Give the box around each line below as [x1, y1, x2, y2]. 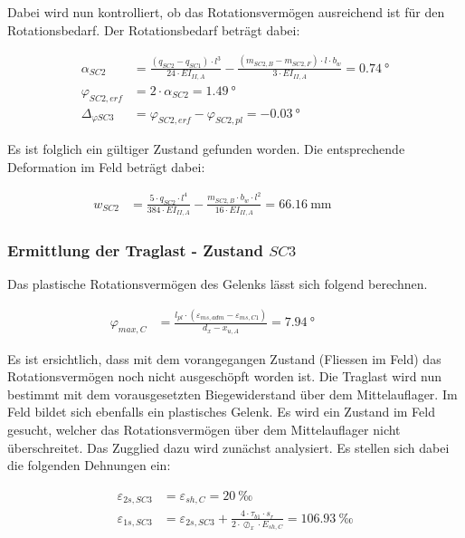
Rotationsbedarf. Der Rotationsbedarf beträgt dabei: [7, 20, 300, 39]
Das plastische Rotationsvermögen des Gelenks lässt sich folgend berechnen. [7, 274, 428, 293]
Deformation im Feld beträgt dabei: [7, 158, 205, 177]
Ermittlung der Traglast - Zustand [7, 239, 263, 262]
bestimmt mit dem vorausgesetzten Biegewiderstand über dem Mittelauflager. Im [7, 384, 458, 403]
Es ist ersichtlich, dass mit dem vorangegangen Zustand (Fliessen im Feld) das [7, 349, 441, 368]
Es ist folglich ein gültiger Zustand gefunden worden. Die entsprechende [7, 139, 405, 159]
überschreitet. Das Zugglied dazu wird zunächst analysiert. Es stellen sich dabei [7, 437, 450, 456]
